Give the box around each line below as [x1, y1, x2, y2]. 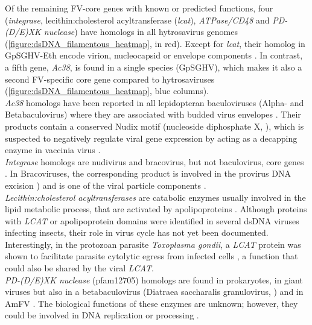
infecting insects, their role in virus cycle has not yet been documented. [5, 226, 269, 239]
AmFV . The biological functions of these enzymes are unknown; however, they [5, 297, 298, 309]
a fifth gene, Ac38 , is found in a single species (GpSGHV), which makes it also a [5, 60, 302, 73]
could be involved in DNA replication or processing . [5, 309, 199, 321]
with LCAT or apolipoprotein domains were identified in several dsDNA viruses [5, 214, 299, 227]
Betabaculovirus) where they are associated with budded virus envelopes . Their [5, 108, 301, 121]
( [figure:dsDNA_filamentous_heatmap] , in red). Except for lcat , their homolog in [5, 37, 305, 49]
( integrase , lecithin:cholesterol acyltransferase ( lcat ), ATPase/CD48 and [5, 13, 270, 26]
